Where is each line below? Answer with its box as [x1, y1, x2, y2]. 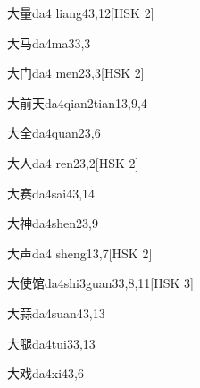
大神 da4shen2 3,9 [7, 214, 98, 232]
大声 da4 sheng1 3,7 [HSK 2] [7, 243, 153, 262]
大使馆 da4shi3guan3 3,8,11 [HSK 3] [7, 274, 194, 292]
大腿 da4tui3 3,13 [7, 333, 96, 352]
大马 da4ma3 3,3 [7, 33, 91, 52]
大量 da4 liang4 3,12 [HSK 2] [7, 4, 154, 21]
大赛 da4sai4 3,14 [7, 183, 96, 202]
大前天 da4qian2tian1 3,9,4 [7, 93, 147, 112]
